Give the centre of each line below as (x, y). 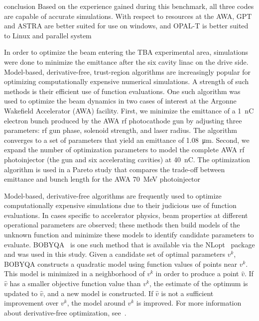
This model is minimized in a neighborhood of (74, 273)
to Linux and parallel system (48, 35)
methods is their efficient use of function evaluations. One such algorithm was (122, 91)
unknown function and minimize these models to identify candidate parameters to (129, 235)
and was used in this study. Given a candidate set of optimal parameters (115, 254)
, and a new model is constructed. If (98, 293)
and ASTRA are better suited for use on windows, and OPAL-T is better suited (126, 26)
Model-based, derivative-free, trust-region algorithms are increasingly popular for (127, 71)
